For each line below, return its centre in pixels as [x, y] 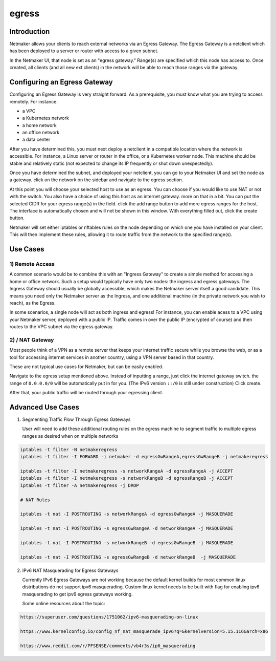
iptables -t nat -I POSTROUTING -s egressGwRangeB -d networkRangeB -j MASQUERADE [128, 557]
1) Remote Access [32, 264]
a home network [39, 125]
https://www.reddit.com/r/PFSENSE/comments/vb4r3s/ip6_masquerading [108, 646]
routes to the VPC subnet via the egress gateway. [62, 327]
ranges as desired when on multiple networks [70, 436]
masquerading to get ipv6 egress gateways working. [77, 594]
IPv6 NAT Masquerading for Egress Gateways [70, 570]
